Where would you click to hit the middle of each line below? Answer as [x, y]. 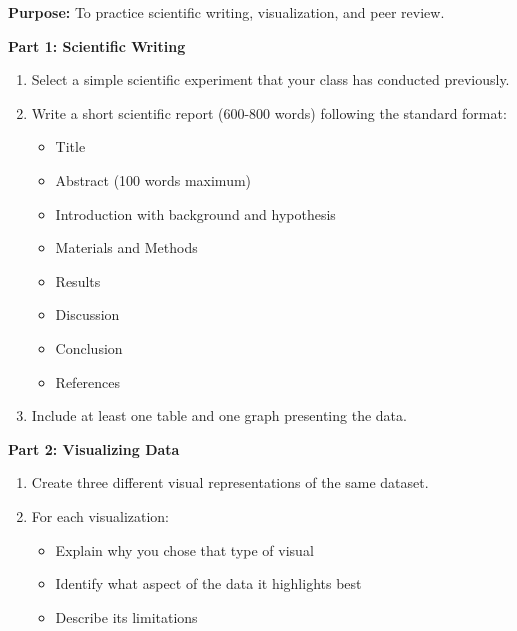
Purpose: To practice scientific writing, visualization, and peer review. [226, 12]
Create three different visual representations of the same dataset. [230, 482]
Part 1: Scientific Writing [97, 45]
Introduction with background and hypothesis [195, 213]
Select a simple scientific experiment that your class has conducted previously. [270, 79]
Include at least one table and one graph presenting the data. [219, 415]
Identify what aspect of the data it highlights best [208, 583]
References [88, 381]
